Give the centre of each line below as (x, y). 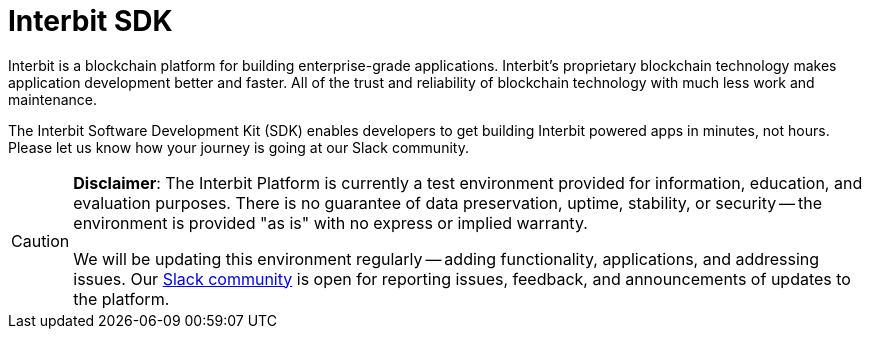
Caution (40, 240)
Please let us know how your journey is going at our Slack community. (238, 147)
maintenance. (52, 99)
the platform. (121, 298)
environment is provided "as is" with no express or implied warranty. (330, 222)
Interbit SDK (90, 21)
